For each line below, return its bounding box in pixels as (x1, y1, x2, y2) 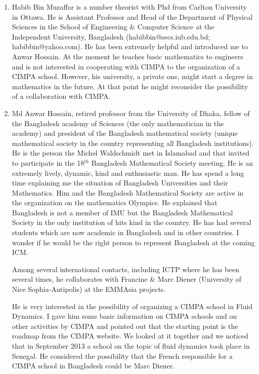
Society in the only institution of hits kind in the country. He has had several (12, 217, 251, 228)
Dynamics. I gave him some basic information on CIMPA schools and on (12, 311, 237, 321)
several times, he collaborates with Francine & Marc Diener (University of (12, 274, 241, 284)
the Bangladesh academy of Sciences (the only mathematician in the (12, 118, 224, 128)
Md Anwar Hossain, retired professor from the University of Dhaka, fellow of (12, 107, 250, 118)
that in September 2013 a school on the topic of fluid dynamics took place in (12, 341, 250, 351)
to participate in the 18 (12, 157, 84, 168)
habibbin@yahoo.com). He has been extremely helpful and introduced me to (12, 41, 248, 52)
